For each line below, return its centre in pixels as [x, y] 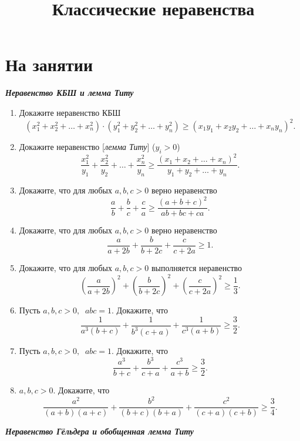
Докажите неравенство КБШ [70, 112]
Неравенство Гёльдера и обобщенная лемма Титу [100, 431]
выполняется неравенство [197, 267]
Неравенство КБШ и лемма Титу [70, 93]
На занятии [49, 64]
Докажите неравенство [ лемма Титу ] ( [87, 146]
